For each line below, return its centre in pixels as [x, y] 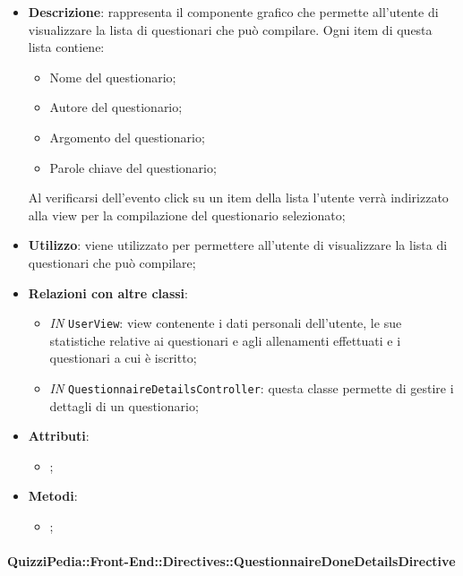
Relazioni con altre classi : [108, 292]
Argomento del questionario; [127, 137]
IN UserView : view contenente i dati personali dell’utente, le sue [226, 323]
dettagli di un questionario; [124, 405]
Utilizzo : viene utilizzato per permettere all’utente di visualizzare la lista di [238, 245]
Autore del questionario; [116, 107]
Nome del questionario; [113, 77]
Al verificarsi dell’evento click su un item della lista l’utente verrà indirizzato [238, 198]
